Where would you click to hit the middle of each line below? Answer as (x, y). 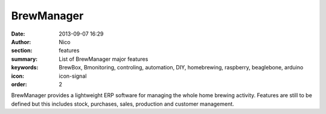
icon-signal (73, 76)
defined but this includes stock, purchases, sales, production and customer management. (123, 104)
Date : (18, 34)
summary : (24, 59)
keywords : (25, 68)
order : (19, 84)
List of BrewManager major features (104, 59)
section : (22, 51)
